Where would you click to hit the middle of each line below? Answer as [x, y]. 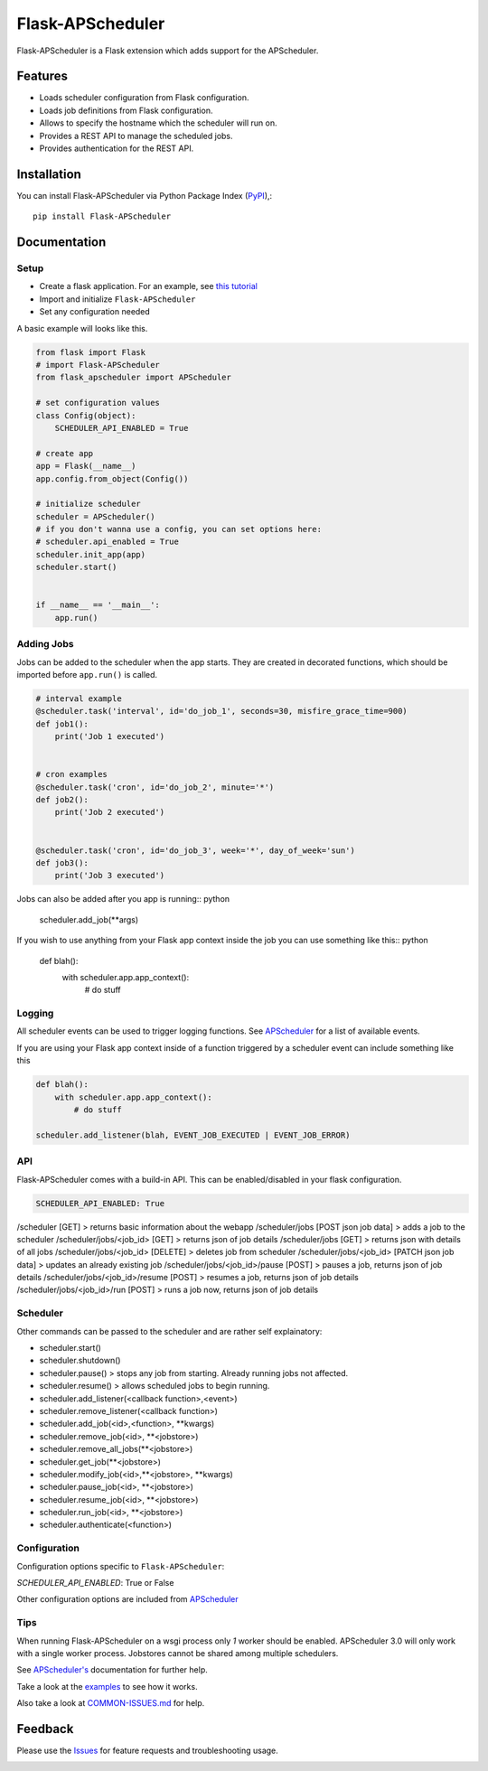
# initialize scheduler [89, 504]
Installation [49, 174]
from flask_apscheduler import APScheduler [134, 378]
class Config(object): [86, 415]
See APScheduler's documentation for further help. [112, 1670]
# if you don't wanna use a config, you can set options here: [179, 529]
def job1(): [62, 724]
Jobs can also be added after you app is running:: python [123, 899]
